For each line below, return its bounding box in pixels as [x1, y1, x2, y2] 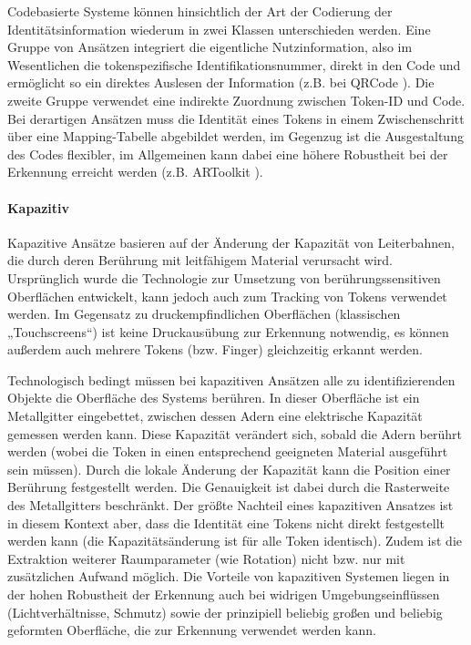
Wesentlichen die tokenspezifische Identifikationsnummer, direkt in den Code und [7, 55, 461, 74]
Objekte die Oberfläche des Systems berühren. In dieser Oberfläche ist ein [7, 388, 420, 407]
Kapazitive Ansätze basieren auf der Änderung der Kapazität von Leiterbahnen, [7, 232, 455, 251]
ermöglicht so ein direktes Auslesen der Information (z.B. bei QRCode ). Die [7, 73, 435, 92]
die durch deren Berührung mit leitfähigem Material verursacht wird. [7, 251, 393, 270]
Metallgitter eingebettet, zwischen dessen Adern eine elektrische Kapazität [7, 406, 423, 425]
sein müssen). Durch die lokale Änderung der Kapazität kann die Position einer [7, 459, 451, 478]
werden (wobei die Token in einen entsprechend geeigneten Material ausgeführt [7, 442, 448, 461]
